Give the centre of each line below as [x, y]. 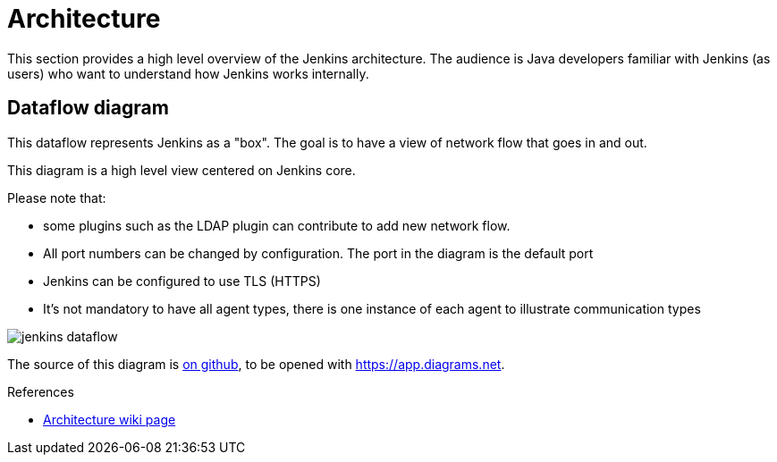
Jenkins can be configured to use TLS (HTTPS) [182, 281]
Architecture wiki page [110, 419]
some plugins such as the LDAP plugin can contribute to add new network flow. [277, 225]
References [41, 391]
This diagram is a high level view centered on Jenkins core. [182, 170]
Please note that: [57, 197]
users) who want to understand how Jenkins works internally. [188, 73]
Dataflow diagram [88, 108]
